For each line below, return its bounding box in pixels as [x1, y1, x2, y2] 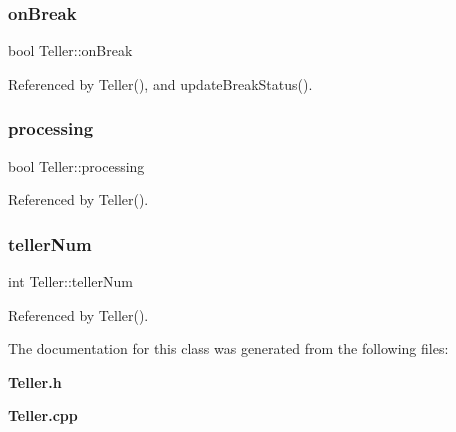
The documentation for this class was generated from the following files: [8, 338, 449, 359]
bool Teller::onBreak [8, 40, 133, 61]
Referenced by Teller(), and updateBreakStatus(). [8, 73, 313, 94]
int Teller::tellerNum [8, 271, 133, 292]
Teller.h [8, 371, 62, 392]
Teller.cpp [8, 405, 78, 426]
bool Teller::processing [8, 155, 145, 176]
